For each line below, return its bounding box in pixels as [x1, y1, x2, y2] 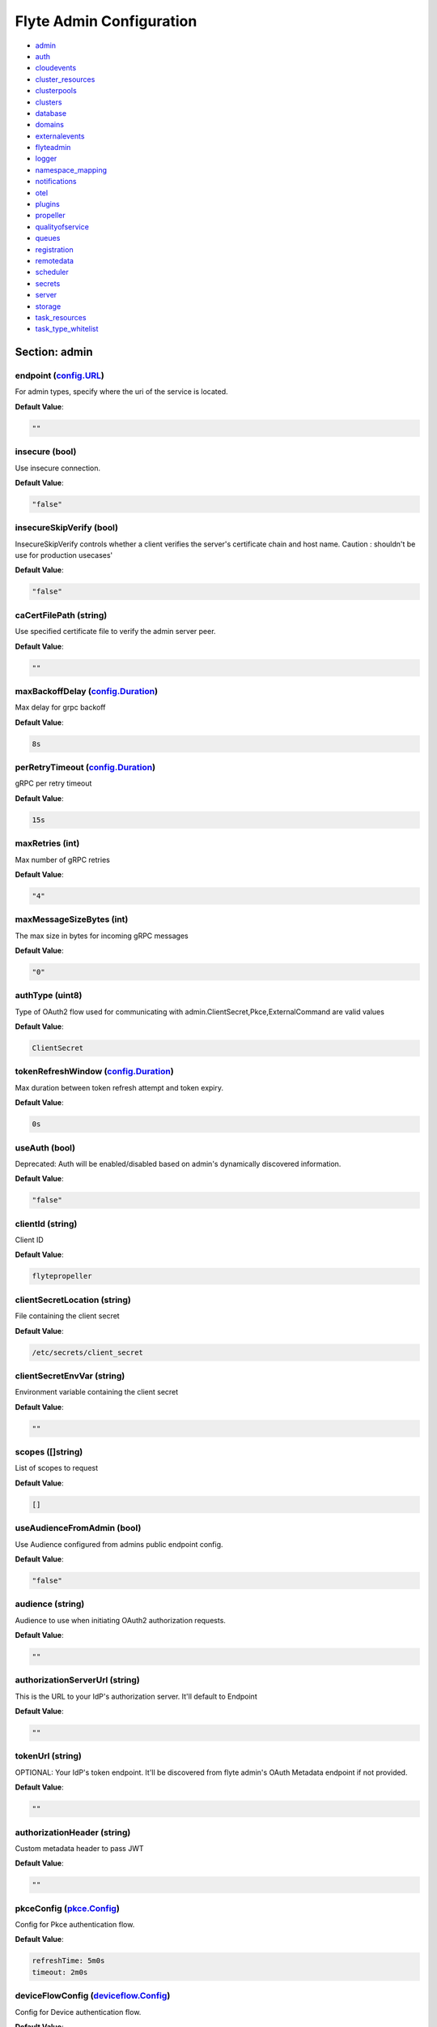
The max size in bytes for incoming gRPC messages [15, 931, 189, 941]
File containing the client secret [15, 1311, 121, 1321]
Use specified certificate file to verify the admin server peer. [15, 627, 216, 636]
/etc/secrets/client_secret [32, 1348, 143, 1357]
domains [35, 120, 65, 130]
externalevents [35, 131, 85, 141]
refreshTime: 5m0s [32, 1956, 105, 1965]
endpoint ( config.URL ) [15, 370, 105, 381]
